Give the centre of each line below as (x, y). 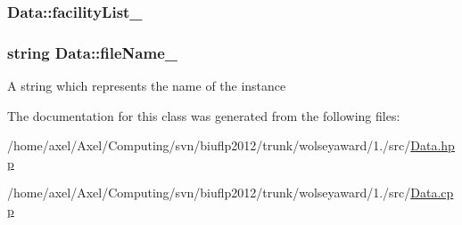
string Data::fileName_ (92, 52)
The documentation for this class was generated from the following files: (204, 115)
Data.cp (432, 193)
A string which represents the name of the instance (147, 86)
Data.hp (433, 145)
